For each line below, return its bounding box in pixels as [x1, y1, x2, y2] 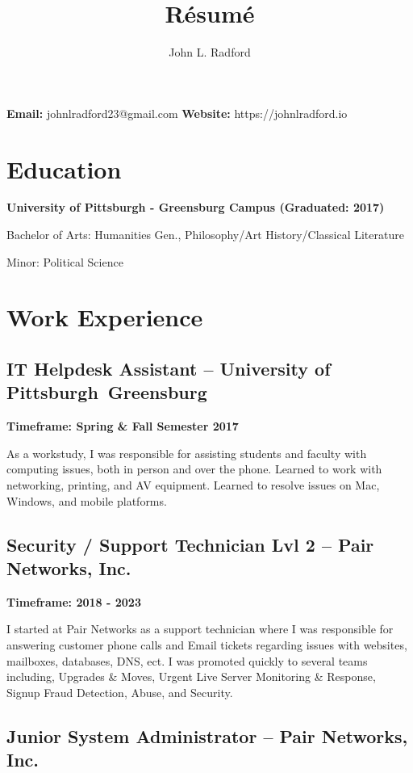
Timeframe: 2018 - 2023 [6, 593, 141, 610]
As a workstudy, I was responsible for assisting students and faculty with [6, 444, 367, 461]
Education [6, 152, 122, 185]
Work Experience [6, 300, 203, 334]
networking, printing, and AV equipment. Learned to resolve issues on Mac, [6, 476, 380, 493]
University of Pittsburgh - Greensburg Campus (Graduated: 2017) [6, 199, 385, 216]
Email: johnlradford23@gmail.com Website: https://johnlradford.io [6, 104, 348, 121]
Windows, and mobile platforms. [6, 492, 167, 509]
